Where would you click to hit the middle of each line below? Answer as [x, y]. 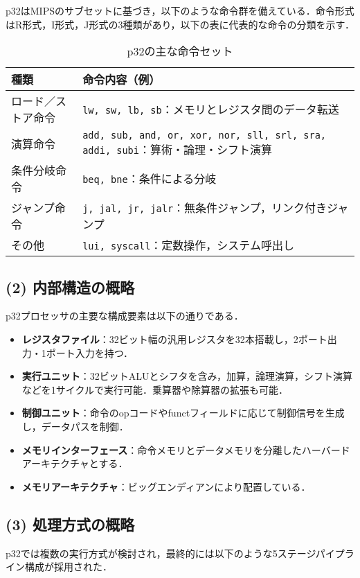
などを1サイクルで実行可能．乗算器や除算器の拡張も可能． [155, 389]
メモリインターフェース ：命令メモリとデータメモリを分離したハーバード [186, 449]
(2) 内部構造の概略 [70, 287]
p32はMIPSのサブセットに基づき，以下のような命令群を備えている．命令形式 [180, 10]
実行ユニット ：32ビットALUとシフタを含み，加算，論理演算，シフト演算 [187, 376]
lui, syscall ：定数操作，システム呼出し [188, 245]
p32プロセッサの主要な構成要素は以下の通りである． [125, 316]
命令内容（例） [121, 80]
